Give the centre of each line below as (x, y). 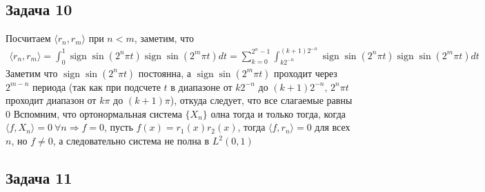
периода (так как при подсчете (97, 86)
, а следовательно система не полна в (131, 141)
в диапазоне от (201, 86)
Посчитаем (28, 38)
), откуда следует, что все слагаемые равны (261, 100)
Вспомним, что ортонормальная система (98, 113)
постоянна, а (165, 73)
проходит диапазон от (51, 100)
